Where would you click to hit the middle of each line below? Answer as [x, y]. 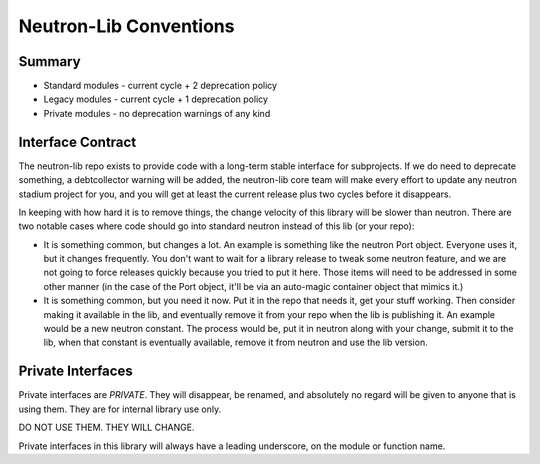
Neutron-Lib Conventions [126, 26]
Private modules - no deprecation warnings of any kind [157, 113]
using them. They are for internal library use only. [120, 409]
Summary [49, 61]
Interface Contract [77, 141]
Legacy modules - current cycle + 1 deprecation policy [156, 99]
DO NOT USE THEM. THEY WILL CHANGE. [106, 427]
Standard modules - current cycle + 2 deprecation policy [160, 86]
